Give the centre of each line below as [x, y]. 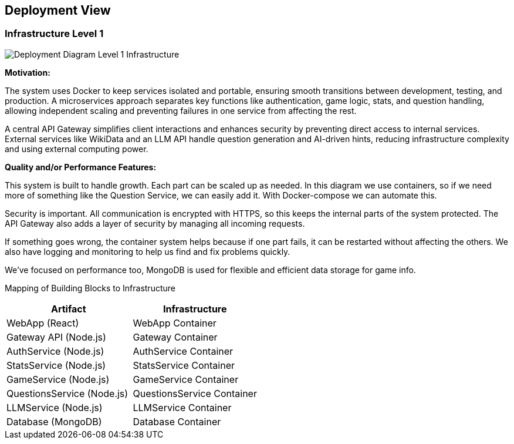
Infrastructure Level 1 [54, 34]
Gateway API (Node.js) [56, 337]
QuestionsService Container [195, 393]
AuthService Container [183, 351]
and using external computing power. [77, 149]
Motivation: [28, 72]
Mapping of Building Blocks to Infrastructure [90, 288]
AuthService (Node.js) [55, 351]
